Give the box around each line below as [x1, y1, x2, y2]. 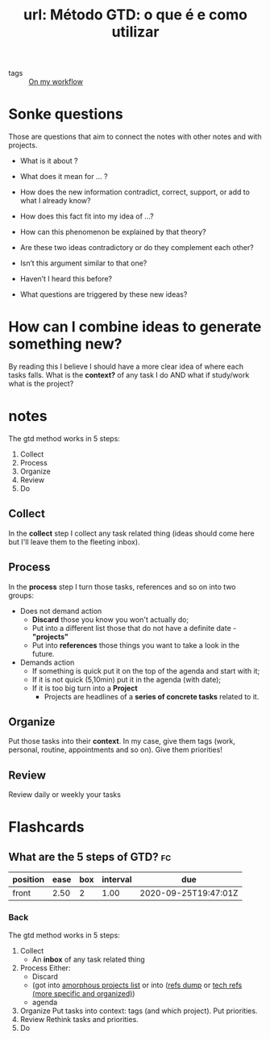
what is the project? [8, 379, 74, 389]
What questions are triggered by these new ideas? [19, 290, 188, 299]
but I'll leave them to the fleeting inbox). [8, 536, 140, 546]
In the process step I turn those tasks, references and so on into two [8, 582, 236, 591]
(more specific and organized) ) [31, 988, 135, 998]
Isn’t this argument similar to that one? [19, 258, 147, 268]
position [12, 874, 45, 885]
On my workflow [28, 77, 83, 86]
